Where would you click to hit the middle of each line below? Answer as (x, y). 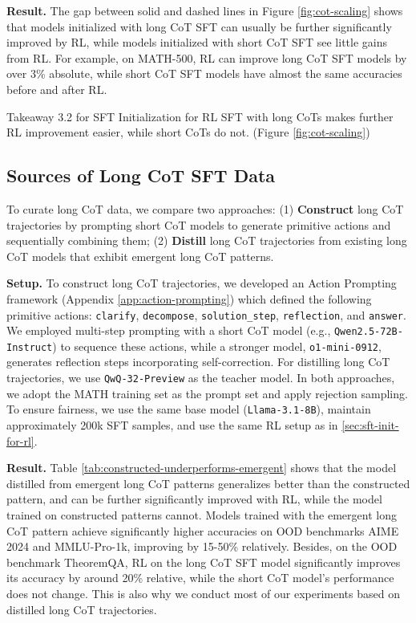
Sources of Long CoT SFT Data (141, 175)
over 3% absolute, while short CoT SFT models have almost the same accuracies (204, 73)
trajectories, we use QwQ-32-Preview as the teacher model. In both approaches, (201, 378)
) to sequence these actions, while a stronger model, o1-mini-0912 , (217, 346)
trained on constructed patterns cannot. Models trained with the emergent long (202, 514)
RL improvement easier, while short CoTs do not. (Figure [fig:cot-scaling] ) (188, 132)
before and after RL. (57, 89)
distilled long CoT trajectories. (82, 609)
